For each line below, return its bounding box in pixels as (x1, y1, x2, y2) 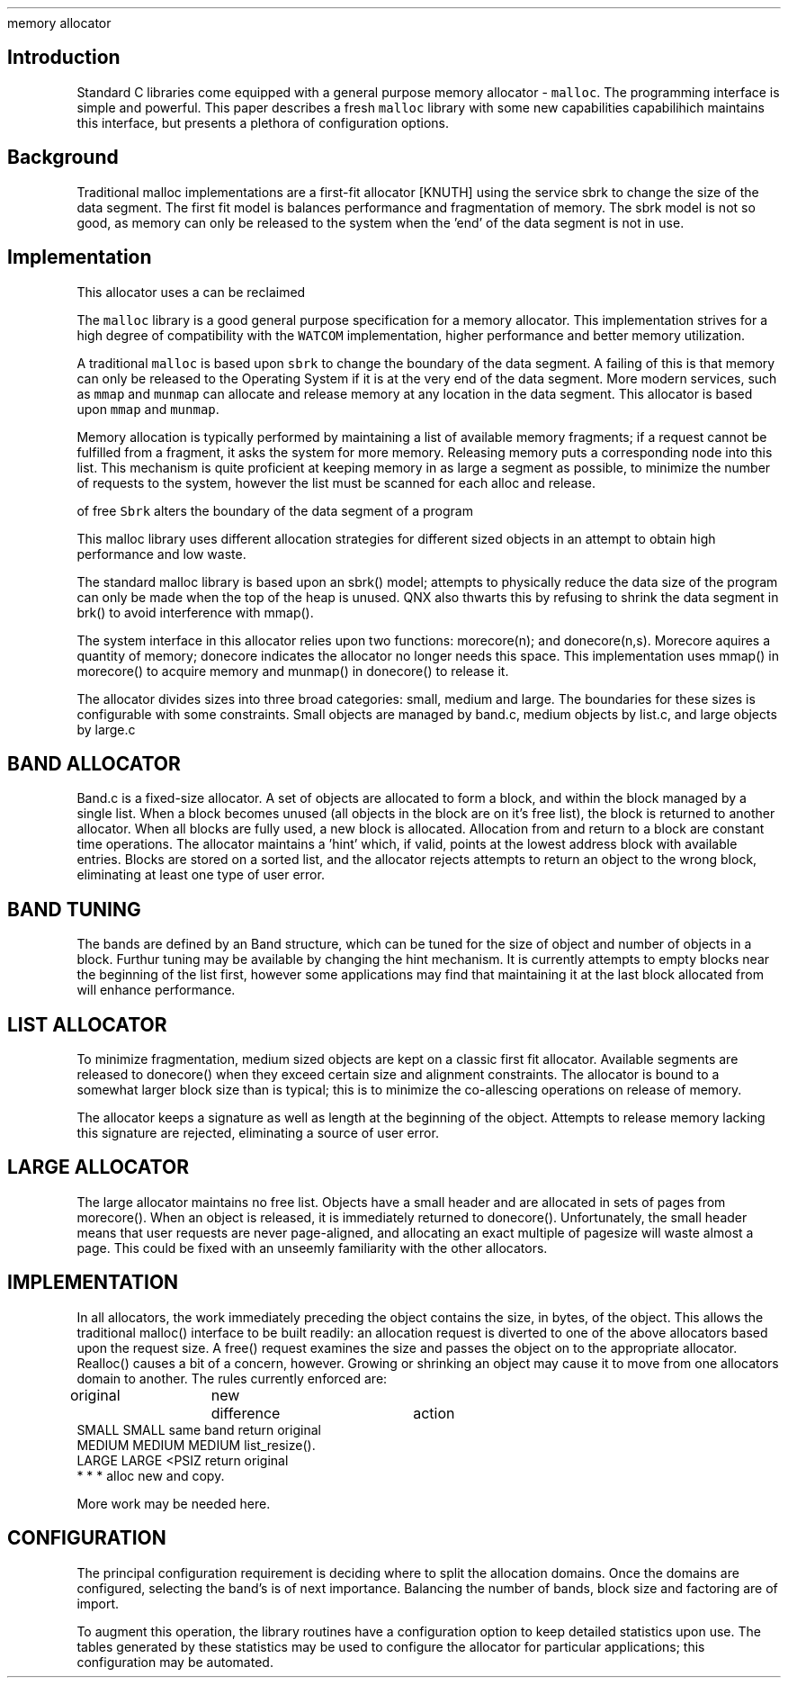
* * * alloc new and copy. (76, 1467, 225, 1483)
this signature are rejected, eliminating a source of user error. (76, 1125, 439, 1141)
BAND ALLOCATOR (7, 752, 181, 775)
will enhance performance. (76, 982, 236, 998)
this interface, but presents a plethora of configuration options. (76, 114, 450, 131)
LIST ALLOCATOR (7, 1013, 167, 1036)
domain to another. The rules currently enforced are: (76, 1370, 388, 1386)
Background (7, 146, 119, 169)
